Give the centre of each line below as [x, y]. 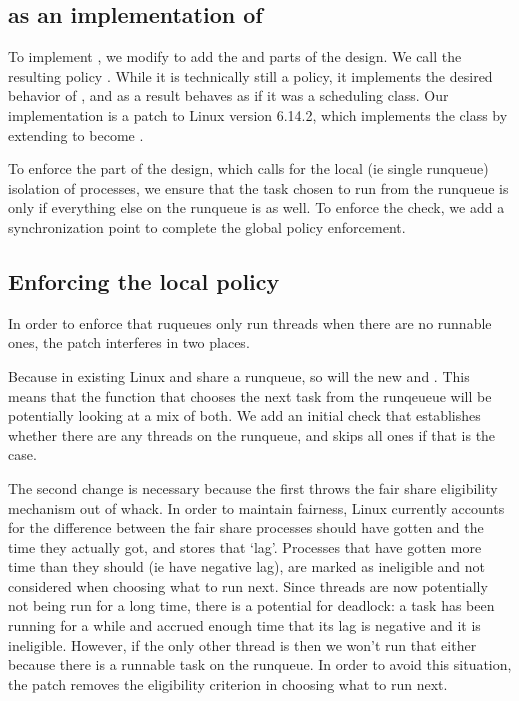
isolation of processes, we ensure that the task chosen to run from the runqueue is [258, 187]
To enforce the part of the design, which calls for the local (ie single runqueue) [248, 168]
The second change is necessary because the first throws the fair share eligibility [253, 487]
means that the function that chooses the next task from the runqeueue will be [250, 395]
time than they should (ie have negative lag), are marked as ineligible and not [247, 566]
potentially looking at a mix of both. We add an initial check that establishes [244, 415]
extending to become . [76, 134]
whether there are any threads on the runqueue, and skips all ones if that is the [252, 434]
